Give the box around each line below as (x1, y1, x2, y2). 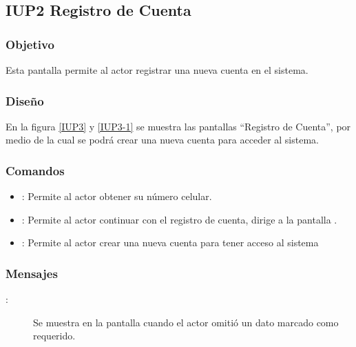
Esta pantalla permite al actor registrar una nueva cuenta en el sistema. (6, 63, 308, 77)
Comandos (6, 161, 65, 179)
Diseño (6, 92, 44, 109)
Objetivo (6, 35, 54, 52)
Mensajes (6, 264, 58, 281)
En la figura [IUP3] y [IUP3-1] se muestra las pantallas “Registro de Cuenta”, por (6, 119, 351, 133)
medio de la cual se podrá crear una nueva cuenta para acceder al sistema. (6, 132, 319, 147)
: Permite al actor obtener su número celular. (21, 189, 212, 204)
